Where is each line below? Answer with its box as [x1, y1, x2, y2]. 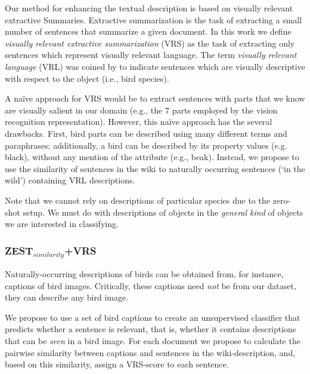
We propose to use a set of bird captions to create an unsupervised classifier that [5, 311, 300, 323]
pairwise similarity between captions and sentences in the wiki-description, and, [5, 346, 296, 358]
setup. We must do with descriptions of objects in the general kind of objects [23, 206, 303, 218]
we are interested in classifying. [5, 217, 119, 230]
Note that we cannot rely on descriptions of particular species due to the [5, 194, 270, 206]
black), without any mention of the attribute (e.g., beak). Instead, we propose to [5, 151, 299, 163]
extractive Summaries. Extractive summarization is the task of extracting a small [5, 13, 302, 26]
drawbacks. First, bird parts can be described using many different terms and [5, 127, 287, 139]
